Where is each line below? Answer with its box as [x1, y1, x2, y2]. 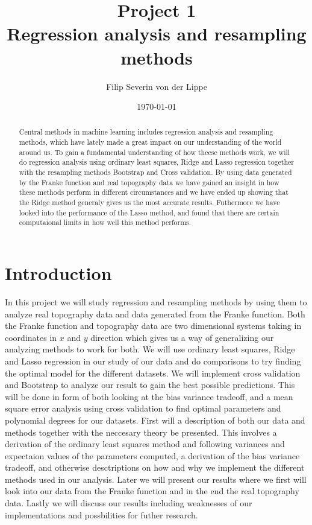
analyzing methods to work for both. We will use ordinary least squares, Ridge [5, 343, 295, 355]
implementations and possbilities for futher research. [5, 508, 198, 521]
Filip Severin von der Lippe [106, 80, 207, 92]
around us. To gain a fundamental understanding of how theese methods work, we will [19, 147, 290, 157]
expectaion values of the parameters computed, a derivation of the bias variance [5, 449, 300, 462]
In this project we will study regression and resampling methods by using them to [5, 295, 307, 308]
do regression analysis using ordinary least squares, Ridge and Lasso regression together [19, 157, 294, 167]
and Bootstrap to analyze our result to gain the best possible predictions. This [5, 378, 295, 391]
